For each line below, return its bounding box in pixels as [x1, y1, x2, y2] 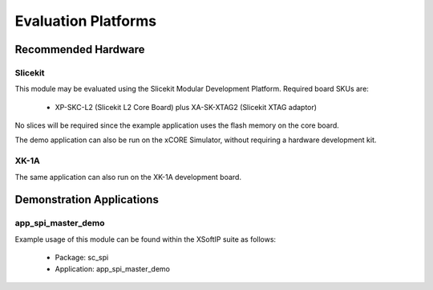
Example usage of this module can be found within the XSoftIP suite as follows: [14, 234, 277, 244]
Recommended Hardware [14, 43, 145, 56]
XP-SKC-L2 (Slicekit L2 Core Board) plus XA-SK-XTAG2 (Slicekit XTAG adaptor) [55, 102, 317, 112]
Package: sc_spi [55, 253, 109, 263]
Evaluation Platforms [14, 12, 157, 30]
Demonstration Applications [14, 193, 160, 206]
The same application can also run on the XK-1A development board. [14, 172, 242, 182]
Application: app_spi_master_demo [55, 263, 170, 273]
